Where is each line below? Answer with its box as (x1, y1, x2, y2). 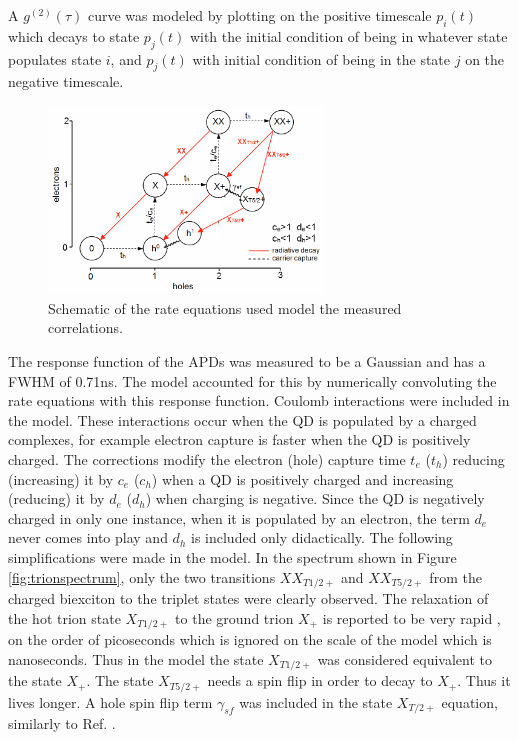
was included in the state (239, 691, 393, 712)
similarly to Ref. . (8, 713, 116, 734)
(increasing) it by (8, 468, 114, 489)
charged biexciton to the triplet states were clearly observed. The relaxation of (8, 588, 489, 608)
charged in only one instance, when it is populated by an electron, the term (8, 507, 470, 528)
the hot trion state (8, 607, 121, 628)
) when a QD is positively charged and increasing (151, 468, 454, 489)
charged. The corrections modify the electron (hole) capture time (8, 448, 406, 469)
